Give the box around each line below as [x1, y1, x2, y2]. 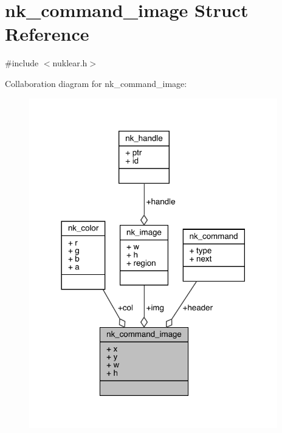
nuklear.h [52, 57, 88, 69]
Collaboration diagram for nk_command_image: [5, 77, 187, 89]
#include [5, 57, 39, 69]
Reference [5, 21, 89, 46]
